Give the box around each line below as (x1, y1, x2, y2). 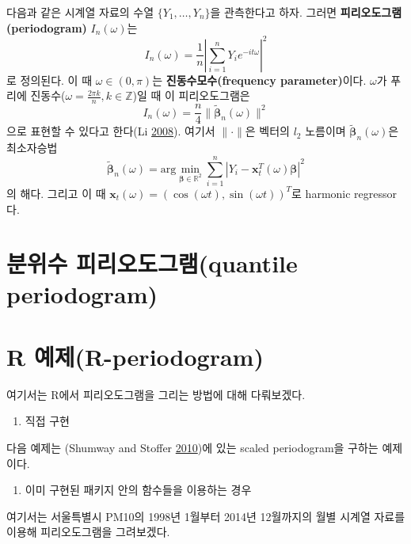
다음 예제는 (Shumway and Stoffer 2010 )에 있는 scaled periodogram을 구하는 (6, 439, 379, 455)
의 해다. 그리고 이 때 (6, 185, 106, 201)
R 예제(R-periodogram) (6, 340, 264, 372)
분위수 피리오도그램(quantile (6, 247, 298, 280)
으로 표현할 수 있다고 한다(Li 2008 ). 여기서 (6, 123, 215, 139)
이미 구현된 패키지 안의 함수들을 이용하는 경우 (25, 481, 252, 498)
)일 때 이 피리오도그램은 (132, 87, 250, 104)
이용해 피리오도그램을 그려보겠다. (6, 523, 170, 540)
